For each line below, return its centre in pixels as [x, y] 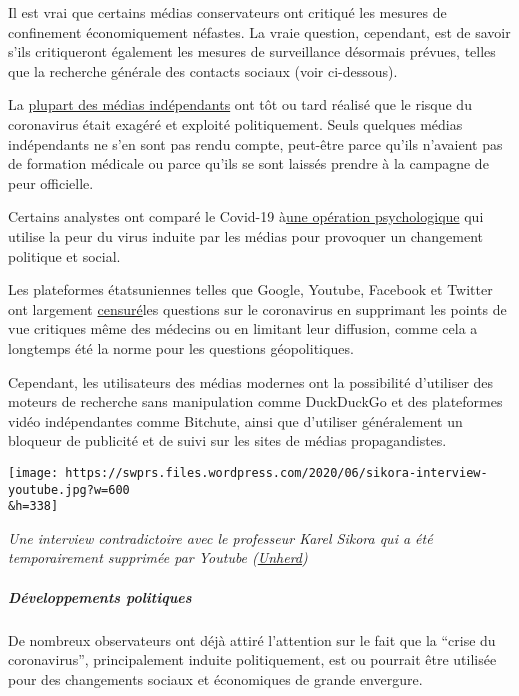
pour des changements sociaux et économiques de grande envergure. [215, 678]
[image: [33, 472]
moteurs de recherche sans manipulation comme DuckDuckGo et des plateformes [255, 401]
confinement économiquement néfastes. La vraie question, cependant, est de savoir [259, 31]
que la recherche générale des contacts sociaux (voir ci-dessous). [203, 70]
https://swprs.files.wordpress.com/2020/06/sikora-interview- [276, 472]
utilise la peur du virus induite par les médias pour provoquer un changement [246, 235]
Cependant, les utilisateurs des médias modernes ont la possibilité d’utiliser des [251, 381]
